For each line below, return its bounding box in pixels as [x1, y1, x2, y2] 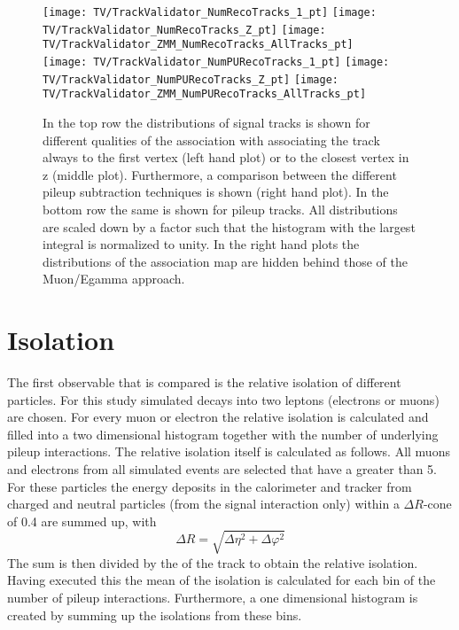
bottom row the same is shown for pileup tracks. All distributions [43, 199, 398, 218]
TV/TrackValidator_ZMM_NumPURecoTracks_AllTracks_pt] [43, 88, 367, 101]
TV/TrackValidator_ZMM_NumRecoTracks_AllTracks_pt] [43, 38, 354, 51]
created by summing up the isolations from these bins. [7, 605, 302, 624]
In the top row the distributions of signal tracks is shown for [43, 113, 370, 131]
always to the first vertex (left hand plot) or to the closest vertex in [43, 148, 409, 167]
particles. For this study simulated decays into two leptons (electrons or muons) [7, 390, 440, 408]
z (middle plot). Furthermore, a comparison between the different [43, 165, 397, 183]
